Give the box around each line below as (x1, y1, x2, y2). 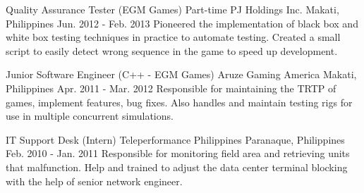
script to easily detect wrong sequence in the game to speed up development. (6, 43, 338, 58)
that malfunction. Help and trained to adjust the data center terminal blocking (6, 159, 348, 174)
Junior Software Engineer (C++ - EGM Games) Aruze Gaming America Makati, (6, 67, 357, 82)
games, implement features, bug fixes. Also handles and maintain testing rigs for (6, 94, 353, 109)
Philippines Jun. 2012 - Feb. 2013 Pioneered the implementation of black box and (6, 15, 358, 30)
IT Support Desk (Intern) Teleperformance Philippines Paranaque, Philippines (6, 132, 345, 147)
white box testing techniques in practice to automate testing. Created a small (6, 30, 341, 44)
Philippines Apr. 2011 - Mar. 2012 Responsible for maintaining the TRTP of (6, 80, 336, 95)
